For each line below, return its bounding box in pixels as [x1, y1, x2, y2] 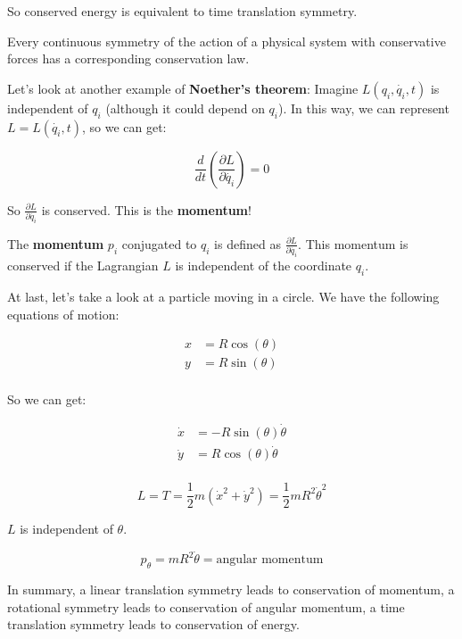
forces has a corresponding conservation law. [7, 49, 250, 68]
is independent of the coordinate [175, 256, 352, 275]
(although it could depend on [105, 98, 265, 117]
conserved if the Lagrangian [7, 256, 159, 275]
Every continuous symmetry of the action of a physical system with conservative [7, 31, 446, 50]
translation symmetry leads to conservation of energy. [7, 615, 300, 634]
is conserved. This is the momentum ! [41, 200, 252, 219]
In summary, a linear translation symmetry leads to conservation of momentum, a [7, 579, 455, 598]
